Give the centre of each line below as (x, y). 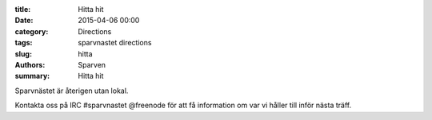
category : (32, 31)
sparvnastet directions (115, 43)
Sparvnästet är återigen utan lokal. (72, 91)
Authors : (30, 64)
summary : (32, 76)
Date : (24, 21)
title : (23, 9)
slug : (23, 54)
